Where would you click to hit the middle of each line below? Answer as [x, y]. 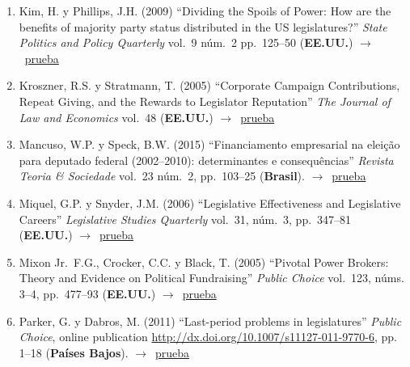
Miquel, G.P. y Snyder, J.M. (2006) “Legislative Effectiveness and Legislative [210, 202]
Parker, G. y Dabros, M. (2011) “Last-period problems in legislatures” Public [210, 321]
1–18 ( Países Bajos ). [74, 352]
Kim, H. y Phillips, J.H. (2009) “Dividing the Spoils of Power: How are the [205, 11]
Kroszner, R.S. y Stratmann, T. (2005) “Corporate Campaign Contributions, [209, 85]
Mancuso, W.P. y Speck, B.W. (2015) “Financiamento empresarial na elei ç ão [209, 144]
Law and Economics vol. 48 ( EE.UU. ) [116, 117]
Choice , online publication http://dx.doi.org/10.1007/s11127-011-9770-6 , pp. [208, 337]
